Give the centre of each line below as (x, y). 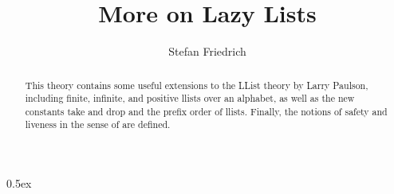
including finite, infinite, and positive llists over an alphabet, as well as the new (190, 98)
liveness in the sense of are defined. (98, 124)
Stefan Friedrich (207, 51)
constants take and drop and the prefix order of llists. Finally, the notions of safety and (206, 111)
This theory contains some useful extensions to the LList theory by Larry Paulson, (197, 85)
